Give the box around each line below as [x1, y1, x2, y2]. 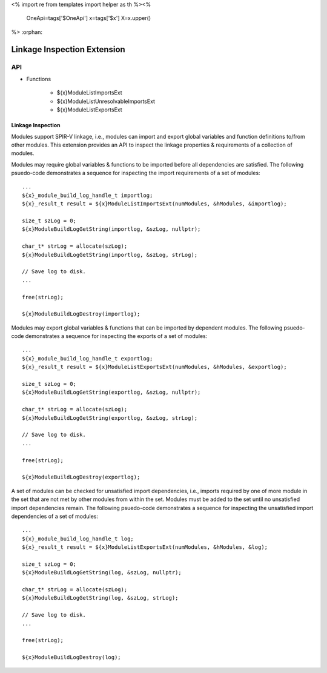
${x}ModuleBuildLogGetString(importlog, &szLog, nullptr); [22, 226, 201, 233]
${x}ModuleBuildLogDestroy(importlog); [22, 311, 140, 317]
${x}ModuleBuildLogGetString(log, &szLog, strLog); [22, 594, 179, 602]
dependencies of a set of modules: [11, 512, 99, 520]
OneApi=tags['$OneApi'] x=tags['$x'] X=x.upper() [26, 15, 151, 22]
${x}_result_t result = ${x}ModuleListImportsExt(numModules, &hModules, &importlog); [22, 201, 287, 207]
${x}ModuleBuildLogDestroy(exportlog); [22, 474, 140, 481]
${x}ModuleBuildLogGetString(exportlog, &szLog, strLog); [22, 414, 198, 421]
